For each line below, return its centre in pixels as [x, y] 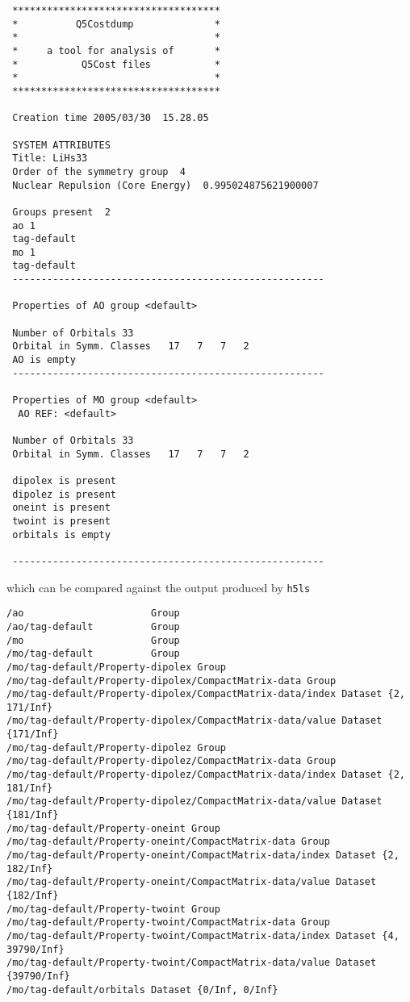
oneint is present [61, 508]
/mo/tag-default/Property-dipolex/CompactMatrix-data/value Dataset [195, 721]
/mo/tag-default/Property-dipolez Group [117, 747]
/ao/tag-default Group [93, 626]
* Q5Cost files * [116, 64]
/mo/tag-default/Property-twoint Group [113, 909]
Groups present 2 [61, 212]
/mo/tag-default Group [93, 654]
